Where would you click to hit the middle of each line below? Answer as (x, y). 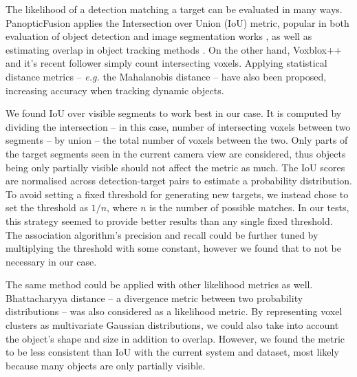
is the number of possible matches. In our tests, (249, 207)
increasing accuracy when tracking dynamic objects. (115, 90)
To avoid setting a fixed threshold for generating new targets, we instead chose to (177, 194)
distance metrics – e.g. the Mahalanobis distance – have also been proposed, (166, 76)
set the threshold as (47, 207)
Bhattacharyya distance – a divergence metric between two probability (154, 298)
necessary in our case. (51, 261)
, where (122, 207)
